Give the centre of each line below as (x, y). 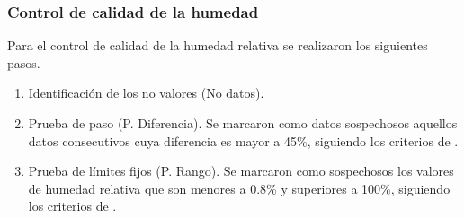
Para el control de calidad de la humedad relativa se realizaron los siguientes (218, 45)
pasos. (24, 62)
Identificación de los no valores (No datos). (146, 93)
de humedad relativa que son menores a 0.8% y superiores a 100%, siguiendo (239, 188)
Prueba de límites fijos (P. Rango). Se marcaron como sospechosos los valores (241, 171)
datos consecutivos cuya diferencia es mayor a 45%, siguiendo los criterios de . (243, 140)
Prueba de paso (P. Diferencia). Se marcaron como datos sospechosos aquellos (243, 123)
